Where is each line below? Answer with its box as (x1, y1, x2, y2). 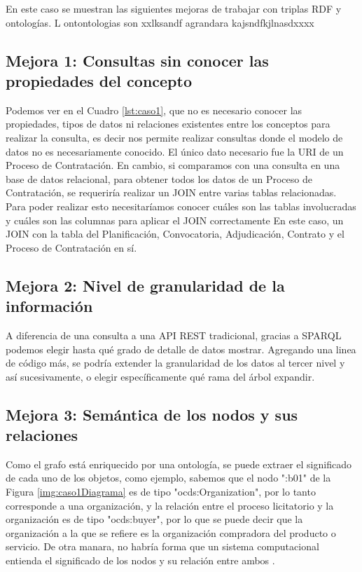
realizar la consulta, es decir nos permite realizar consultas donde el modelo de (6, 130, 343, 144)
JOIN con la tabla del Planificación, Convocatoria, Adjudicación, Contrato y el (6, 226, 344, 241)
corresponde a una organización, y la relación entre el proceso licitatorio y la (6, 498, 334, 512)
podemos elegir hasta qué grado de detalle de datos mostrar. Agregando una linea (6, 341, 356, 356)
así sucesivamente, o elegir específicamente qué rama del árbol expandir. (6, 369, 315, 383)
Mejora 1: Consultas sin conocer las (6, 49, 269, 71)
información (6, 295, 93, 317)
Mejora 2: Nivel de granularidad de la (6, 274, 285, 296)
